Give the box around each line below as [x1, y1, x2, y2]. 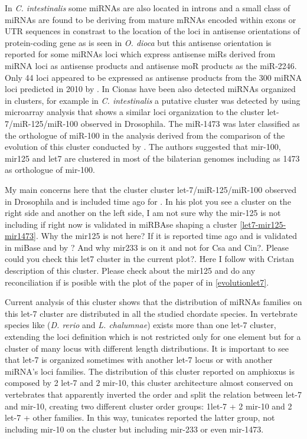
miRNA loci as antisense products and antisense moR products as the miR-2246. [5, 59, 297, 71]
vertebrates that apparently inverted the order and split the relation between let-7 [5, 388, 302, 400]
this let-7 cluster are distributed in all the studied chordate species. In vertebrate [5, 307, 298, 319]
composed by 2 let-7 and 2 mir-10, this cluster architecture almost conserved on [5, 376, 293, 389]
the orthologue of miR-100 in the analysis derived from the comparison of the [5, 129, 285, 141]
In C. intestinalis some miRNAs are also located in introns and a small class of [5, 2, 290, 14]
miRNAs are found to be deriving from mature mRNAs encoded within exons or [5, 13, 296, 25]
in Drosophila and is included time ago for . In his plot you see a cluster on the [5, 195, 291, 207]
